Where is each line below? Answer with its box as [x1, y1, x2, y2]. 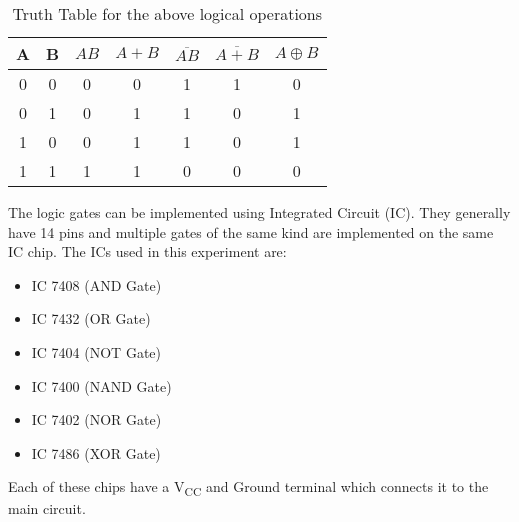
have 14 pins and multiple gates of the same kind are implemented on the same [8, 221, 494, 242]
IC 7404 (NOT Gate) [31, 341, 161, 362]
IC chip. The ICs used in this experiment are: [8, 241, 287, 262]
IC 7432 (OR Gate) [31, 308, 151, 329]
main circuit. [8, 498, 86, 519]
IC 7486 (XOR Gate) [31, 442, 161, 463]
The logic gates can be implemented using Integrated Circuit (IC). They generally [8, 202, 511, 222]
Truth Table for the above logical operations [12, 2, 323, 25]
